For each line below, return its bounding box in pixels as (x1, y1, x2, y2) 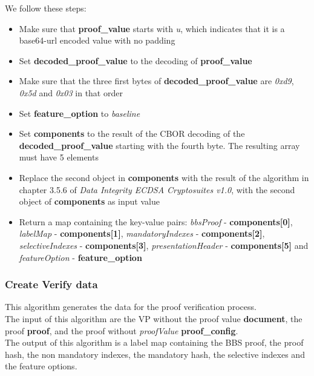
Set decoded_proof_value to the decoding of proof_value (19, 54, 252, 67)
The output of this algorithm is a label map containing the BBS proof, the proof (5, 336, 304, 349)
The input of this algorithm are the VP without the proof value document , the (5, 312, 303, 325)
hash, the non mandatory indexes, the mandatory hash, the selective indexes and (5, 348, 305, 360)
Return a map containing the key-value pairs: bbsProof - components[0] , (19, 215, 293, 228)
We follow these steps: (5, 2, 87, 14)
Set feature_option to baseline (19, 107, 140, 119)
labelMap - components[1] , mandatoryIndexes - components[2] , (19, 227, 265, 240)
